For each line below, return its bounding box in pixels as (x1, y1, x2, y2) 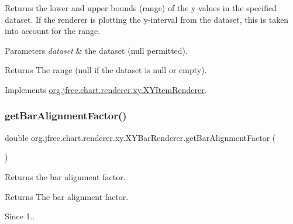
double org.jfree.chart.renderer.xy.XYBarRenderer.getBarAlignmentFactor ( (5, 131, 276, 143)
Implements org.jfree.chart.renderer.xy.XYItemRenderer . (5, 83, 207, 95)
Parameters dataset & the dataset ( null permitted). (5, 44, 188, 56)
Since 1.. (5, 210, 35, 222)
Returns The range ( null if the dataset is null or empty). (5, 64, 207, 76)
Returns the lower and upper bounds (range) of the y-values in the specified (5, 2, 277, 13)
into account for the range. (5, 25, 101, 37)
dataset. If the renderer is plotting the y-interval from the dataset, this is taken (5, 13, 289, 25)
